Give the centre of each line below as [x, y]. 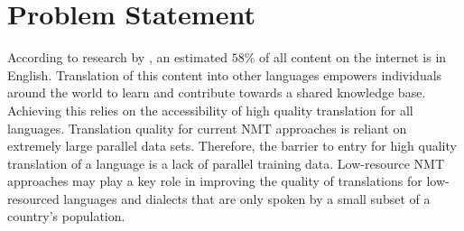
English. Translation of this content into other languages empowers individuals [225, 74]
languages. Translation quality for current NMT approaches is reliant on [207, 128]
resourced [33, 198]
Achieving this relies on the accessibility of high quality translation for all [210, 110]
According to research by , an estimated [118, 57]
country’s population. [66, 216]
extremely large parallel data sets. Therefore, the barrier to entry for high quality [232, 146]
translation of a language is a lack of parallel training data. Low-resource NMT [226, 163]
